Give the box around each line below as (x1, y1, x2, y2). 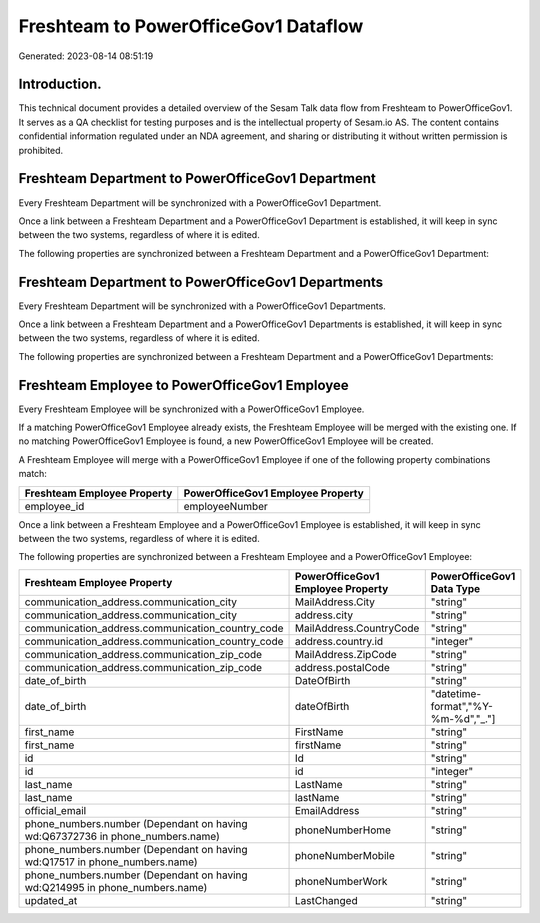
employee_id (24, 499, 85, 513)
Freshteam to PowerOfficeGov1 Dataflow (18, 15, 364, 37)
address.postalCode (294, 660, 390, 674)
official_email (24, 803, 87, 817)
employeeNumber (183, 499, 269, 513)
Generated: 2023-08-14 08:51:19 (18, 50, 154, 62)
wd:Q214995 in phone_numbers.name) (24, 880, 208, 894)
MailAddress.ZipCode (294, 647, 397, 661)
